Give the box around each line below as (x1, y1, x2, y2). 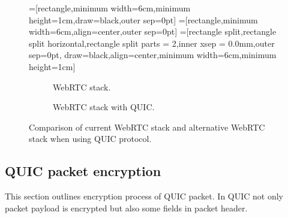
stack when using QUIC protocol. (29, 132, 152, 145)
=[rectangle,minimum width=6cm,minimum (29, 2, 191, 14)
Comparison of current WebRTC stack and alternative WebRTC (29, 120, 265, 133)
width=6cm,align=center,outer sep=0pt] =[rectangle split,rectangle (29, 25, 277, 38)
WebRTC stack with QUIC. (53, 101, 155, 113)
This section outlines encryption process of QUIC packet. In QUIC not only (5, 190, 284, 202)
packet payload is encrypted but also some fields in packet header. (5, 201, 248, 214)
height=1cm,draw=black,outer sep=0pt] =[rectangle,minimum (29, 13, 258, 26)
